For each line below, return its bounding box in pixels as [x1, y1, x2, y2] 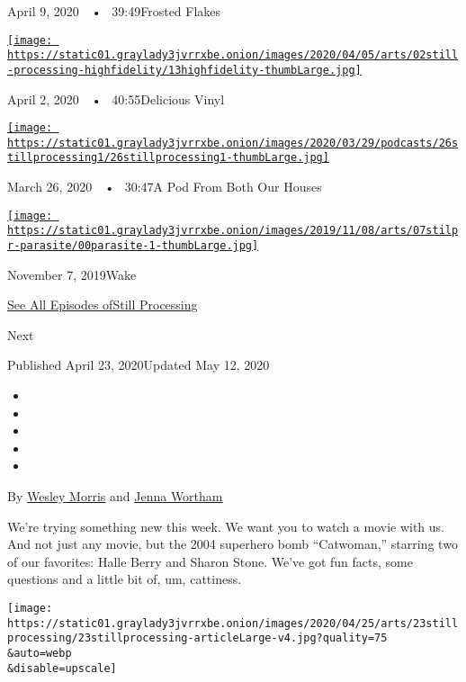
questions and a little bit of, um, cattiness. [7, 570, 242, 588]
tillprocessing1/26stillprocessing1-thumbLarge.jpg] [7, 151, 329, 165]
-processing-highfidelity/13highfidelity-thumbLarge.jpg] [7, 63, 362, 76]
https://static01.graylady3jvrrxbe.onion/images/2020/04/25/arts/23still [7, 616, 459, 630]
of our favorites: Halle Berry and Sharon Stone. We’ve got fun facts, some [7, 552, 413, 570]
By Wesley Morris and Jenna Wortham [7, 487, 223, 506]
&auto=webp [7, 646, 72, 660]
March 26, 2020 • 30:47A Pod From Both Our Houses [7, 177, 322, 196]
